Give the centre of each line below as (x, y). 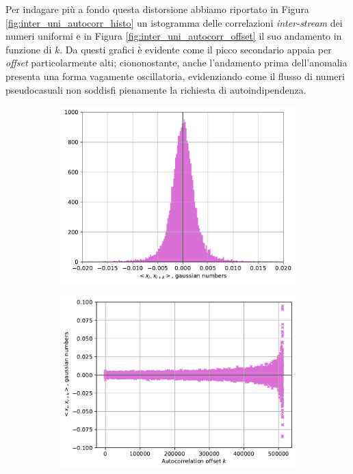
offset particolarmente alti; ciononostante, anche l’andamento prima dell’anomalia (176, 63)
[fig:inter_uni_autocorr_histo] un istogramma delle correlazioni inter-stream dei (174, 22)
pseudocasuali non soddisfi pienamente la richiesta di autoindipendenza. (156, 89)
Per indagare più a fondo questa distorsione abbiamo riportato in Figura (157, 9)
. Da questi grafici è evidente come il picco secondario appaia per (196, 49)
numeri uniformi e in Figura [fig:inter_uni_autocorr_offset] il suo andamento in (174, 36)
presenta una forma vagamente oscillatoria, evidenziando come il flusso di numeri (175, 76)
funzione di (29, 49)
